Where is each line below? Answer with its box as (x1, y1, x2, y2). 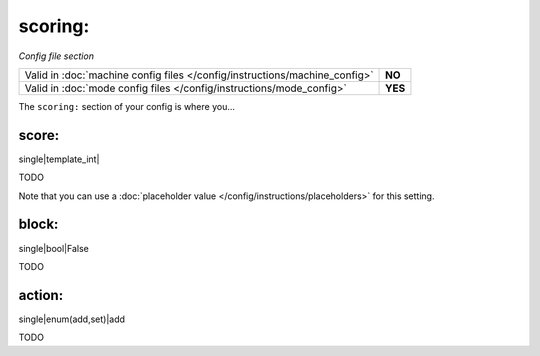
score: (18, 126, 60, 144)
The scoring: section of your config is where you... (18, 100, 235, 112)
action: (18, 286, 64, 304)
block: (18, 216, 59, 233)
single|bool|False (18, 242, 89, 254)
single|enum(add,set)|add (18, 313, 125, 325)
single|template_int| (18, 153, 100, 165)
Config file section (18, 50, 95, 62)
